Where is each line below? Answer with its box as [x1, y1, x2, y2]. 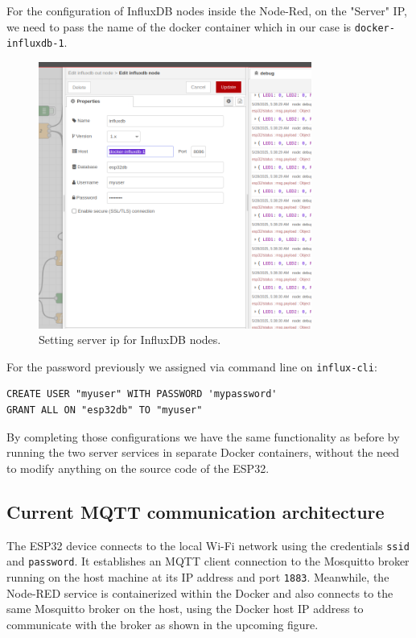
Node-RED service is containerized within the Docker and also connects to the [6, 584, 393, 601]
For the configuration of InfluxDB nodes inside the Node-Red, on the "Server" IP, [6, 2, 407, 19]
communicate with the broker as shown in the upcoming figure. [6, 615, 319, 632]
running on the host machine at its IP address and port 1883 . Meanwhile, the [6, 568, 389, 585]
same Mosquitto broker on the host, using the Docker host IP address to [6, 600, 364, 617]
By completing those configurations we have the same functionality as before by [6, 428, 400, 445]
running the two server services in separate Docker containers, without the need [6, 444, 400, 461]
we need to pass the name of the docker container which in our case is [6, 18, 352, 35]
